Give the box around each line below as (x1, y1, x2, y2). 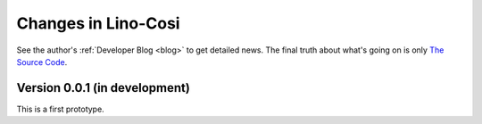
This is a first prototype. (16, 103, 104, 114)
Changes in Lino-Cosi (16, 13, 180, 33)
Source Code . (16, 56, 68, 67)
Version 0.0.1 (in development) (16, 80, 191, 95)
